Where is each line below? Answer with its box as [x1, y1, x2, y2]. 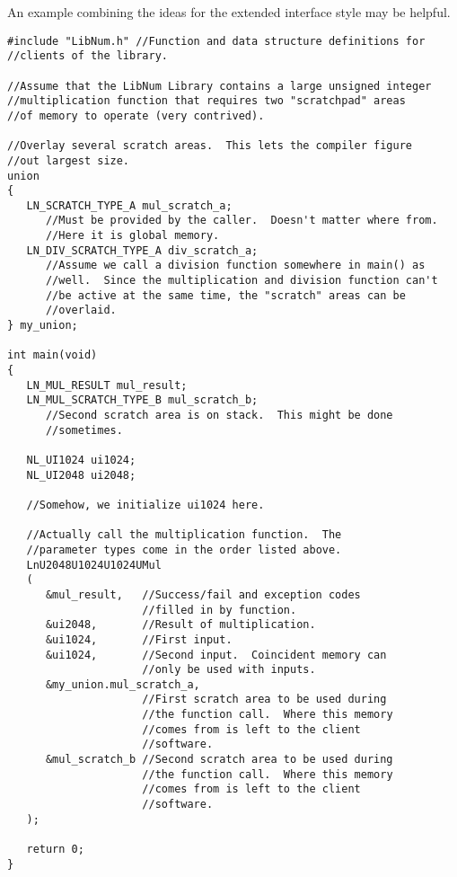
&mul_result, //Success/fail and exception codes [45, 588, 361, 601]
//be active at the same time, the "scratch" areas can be [45, 288, 406, 302]
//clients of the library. [7, 49, 168, 63]
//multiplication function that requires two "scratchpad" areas [7, 94, 406, 108]
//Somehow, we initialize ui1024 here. [26, 498, 265, 511]
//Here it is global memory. [45, 229, 220, 243]
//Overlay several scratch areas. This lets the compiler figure [7, 139, 413, 153]
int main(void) [7, 349, 98, 362]
